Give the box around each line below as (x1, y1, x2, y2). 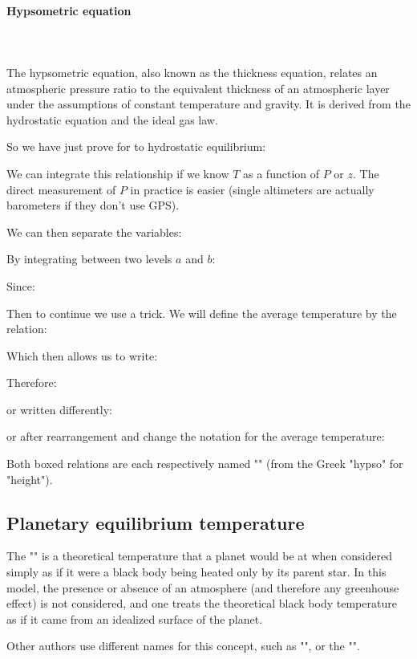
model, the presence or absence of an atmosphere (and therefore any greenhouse (6, 579, 399, 596)
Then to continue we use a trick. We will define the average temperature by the (6, 304, 397, 321)
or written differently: (6, 401, 112, 417)
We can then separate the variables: (6, 223, 182, 240)
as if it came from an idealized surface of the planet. (6, 610, 263, 627)
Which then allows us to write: (6, 347, 158, 364)
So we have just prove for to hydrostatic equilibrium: (6, 138, 266, 155)
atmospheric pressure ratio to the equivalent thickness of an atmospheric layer (6, 79, 390, 96)
